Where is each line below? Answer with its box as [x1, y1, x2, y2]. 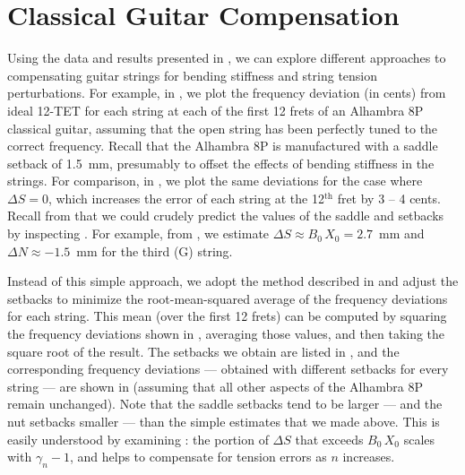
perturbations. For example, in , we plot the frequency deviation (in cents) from [7, 83, 446, 102]
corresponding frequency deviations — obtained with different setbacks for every [7, 359, 449, 378]
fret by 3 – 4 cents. [337, 188, 441, 207]
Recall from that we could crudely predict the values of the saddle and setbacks [7, 206, 444, 225]
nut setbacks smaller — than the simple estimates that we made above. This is [7, 412, 440, 430]
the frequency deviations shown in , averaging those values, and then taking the [7, 324, 445, 343]
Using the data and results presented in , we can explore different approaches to [7, 48, 446, 67]
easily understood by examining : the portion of [7, 429, 269, 448]
